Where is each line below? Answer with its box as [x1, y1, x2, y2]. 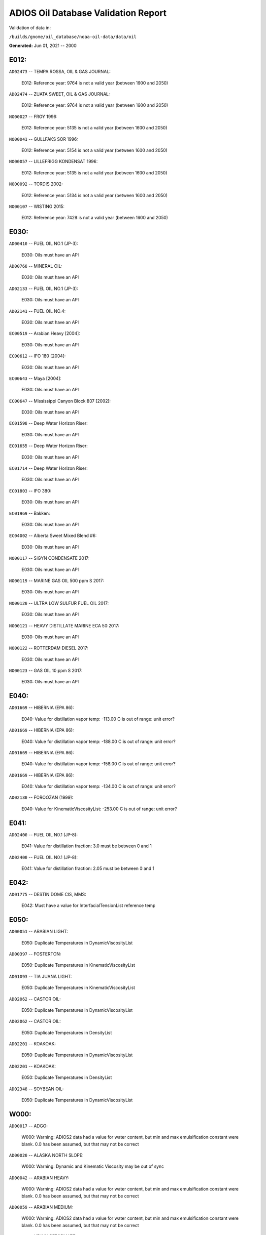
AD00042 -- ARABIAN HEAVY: [9, 1175, 70, 1181]
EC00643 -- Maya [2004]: [9, 375, 62, 381]
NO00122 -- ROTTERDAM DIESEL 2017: [9, 645, 89, 651]
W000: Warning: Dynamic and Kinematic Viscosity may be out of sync [21, 1163, 164, 1169]
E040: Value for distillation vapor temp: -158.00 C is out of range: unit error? [21, 761, 176, 767]
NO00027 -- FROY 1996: [9, 114, 58, 120]
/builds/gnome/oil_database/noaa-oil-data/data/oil [9, 34, 137, 40]
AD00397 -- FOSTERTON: [9, 951, 62, 957]
